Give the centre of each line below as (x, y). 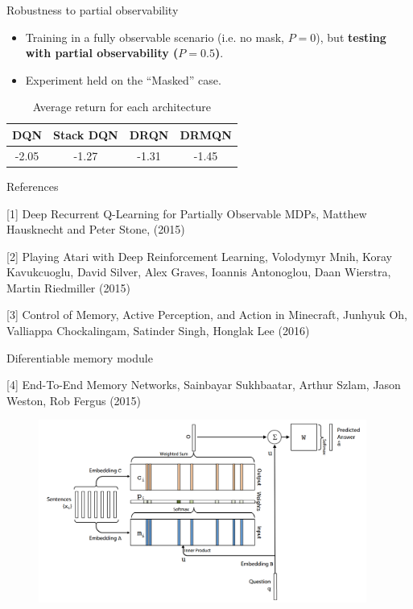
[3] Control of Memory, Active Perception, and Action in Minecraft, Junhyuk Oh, (207, 315)
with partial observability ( (102, 53)
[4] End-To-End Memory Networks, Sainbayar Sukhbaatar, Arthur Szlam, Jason (204, 385)
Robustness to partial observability (93, 10)
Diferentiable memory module (80, 357)
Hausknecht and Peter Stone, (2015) (96, 229)
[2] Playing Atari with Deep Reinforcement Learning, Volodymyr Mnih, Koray (199, 256)
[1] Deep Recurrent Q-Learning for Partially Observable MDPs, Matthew (187, 213)
